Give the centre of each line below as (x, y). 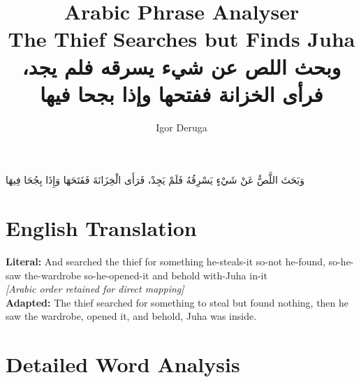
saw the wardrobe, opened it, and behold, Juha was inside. (131, 316)
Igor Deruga (182, 127)
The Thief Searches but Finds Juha (182, 39)
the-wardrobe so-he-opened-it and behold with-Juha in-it (146, 275)
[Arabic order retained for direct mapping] (95, 289)
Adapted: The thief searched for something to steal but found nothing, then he (177, 302)
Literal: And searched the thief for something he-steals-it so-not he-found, (166, 261)
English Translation (101, 228)
